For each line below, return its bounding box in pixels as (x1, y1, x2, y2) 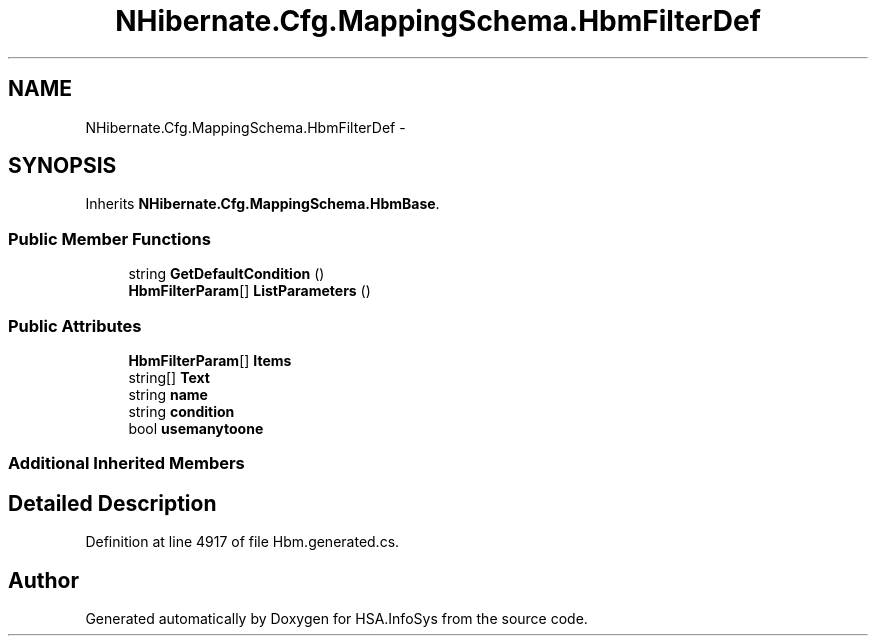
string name (128, 385, 208, 403)
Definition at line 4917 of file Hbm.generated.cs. (85, 533, 400, 551)
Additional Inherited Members (8, 453, 245, 474)
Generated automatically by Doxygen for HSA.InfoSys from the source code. (85, 610, 588, 627)
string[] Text (128, 368, 210, 386)
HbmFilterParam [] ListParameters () (128, 282, 371, 300)
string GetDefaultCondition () (128, 265, 325, 283)
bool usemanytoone (128, 419, 264, 437)
